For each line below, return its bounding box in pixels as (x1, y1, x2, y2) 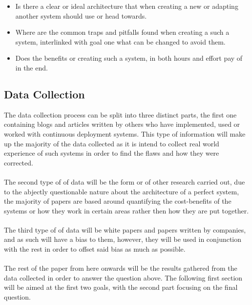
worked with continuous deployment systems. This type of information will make (4, 128, 246, 139)
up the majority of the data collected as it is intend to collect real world (4, 138, 219, 148)
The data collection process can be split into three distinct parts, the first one (4, 109, 237, 119)
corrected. (4, 157, 33, 167)
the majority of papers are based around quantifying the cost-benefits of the (4, 196, 231, 206)
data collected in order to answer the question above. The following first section (4, 272, 243, 282)
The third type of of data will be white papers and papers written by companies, (4, 224, 246, 235)
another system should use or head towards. (15, 10, 147, 21)
